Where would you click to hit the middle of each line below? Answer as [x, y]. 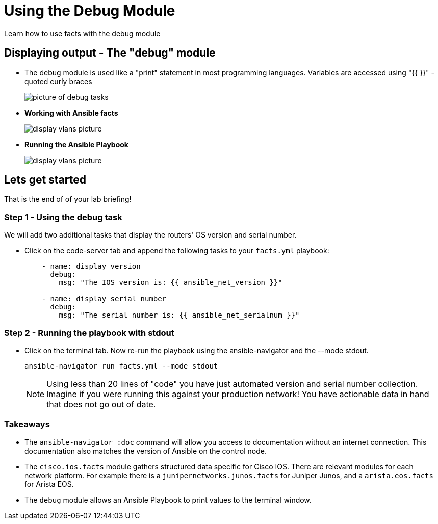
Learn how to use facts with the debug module [82, 33]
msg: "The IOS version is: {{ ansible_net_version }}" [171, 283]
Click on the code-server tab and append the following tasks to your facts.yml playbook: [177, 251]
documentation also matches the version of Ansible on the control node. [146, 451]
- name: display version [91, 266]
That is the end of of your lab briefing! [68, 199]
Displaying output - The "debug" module [110, 53]
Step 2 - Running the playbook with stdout [89, 333]
